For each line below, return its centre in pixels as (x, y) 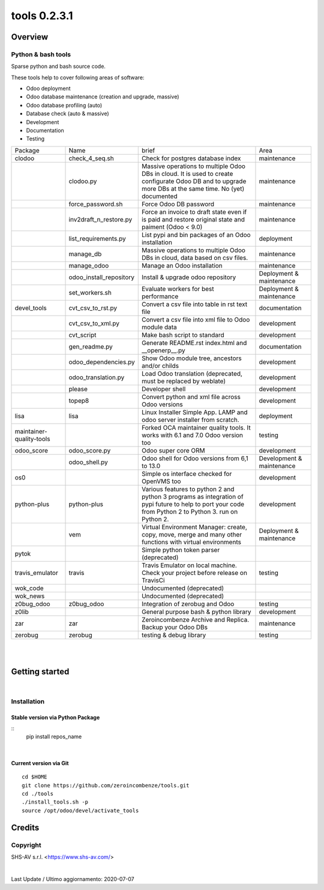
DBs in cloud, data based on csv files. (195, 257)
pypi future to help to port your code (193, 504)
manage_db (85, 254)
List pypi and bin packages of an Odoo (196, 235)
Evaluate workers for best (178, 289)
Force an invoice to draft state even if (194, 212)
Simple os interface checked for (187, 474)
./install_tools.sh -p (55, 802)
